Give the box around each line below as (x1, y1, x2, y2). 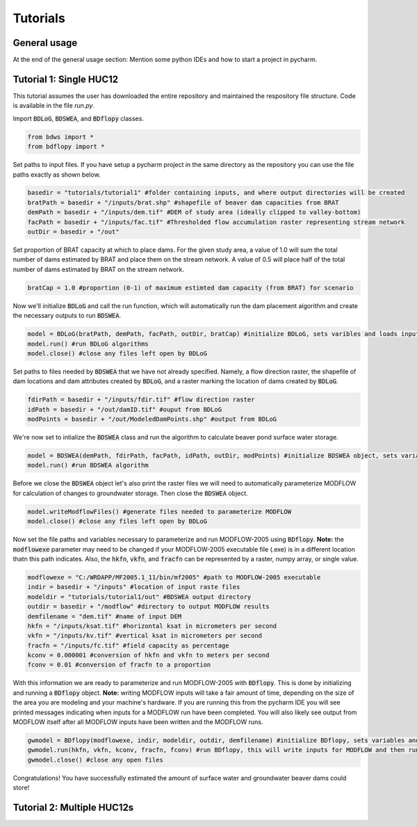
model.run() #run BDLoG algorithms (27, 339, 149, 348)
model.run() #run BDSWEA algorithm (27, 461, 149, 469)
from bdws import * (27, 133, 94, 140)
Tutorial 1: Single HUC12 (13, 73, 118, 85)
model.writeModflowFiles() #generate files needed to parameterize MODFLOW (27, 508, 292, 515)
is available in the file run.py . (13, 102, 95, 110)
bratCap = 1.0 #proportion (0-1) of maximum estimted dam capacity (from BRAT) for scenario (27, 284, 354, 291)
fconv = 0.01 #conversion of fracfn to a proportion (27, 661, 211, 669)
